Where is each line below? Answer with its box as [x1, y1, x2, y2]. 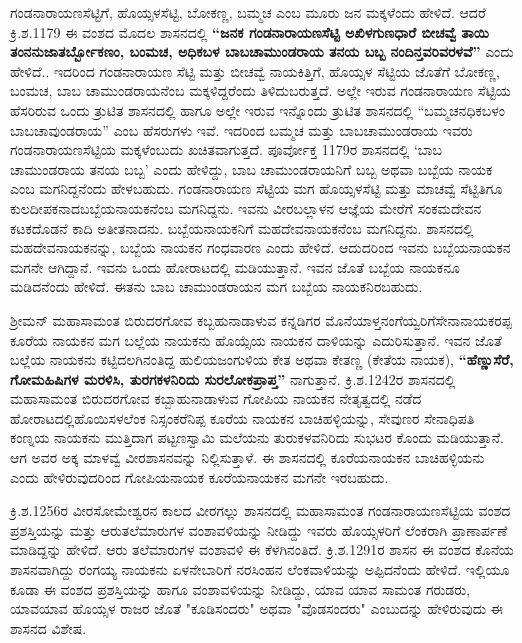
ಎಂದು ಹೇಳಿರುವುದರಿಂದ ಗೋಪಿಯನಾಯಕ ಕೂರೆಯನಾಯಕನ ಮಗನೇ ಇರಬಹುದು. [10, 466, 389, 487]
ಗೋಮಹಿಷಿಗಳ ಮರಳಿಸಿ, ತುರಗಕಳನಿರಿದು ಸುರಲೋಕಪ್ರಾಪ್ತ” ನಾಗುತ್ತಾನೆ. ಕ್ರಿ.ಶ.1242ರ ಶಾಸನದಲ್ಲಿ [10, 368, 456, 389]
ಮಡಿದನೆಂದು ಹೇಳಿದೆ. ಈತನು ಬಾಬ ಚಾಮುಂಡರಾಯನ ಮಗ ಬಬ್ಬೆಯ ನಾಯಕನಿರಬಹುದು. [10, 276, 423, 297]
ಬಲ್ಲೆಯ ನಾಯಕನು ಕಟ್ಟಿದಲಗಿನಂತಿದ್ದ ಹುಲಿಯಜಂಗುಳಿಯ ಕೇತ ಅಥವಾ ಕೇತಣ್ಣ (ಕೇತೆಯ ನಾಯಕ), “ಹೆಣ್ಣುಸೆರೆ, [10, 349, 514, 370]
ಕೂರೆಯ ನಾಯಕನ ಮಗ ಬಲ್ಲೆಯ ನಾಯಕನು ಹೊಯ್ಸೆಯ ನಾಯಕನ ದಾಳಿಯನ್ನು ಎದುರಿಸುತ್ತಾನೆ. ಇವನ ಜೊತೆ [10, 329, 502, 350]
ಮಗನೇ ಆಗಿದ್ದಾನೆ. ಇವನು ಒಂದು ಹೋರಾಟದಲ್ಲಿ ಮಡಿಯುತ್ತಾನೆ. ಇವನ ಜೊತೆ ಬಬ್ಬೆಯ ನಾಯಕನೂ [10, 256, 460, 277]
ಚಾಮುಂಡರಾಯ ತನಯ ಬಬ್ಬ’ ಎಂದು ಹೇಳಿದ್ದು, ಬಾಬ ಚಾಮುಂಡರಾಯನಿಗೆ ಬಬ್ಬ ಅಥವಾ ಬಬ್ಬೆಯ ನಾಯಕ [10, 158, 493, 179]
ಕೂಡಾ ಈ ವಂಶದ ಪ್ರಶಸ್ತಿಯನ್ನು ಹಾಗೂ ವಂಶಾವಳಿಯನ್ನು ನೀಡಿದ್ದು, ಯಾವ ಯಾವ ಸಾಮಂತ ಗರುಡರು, [10, 578, 471, 599]
